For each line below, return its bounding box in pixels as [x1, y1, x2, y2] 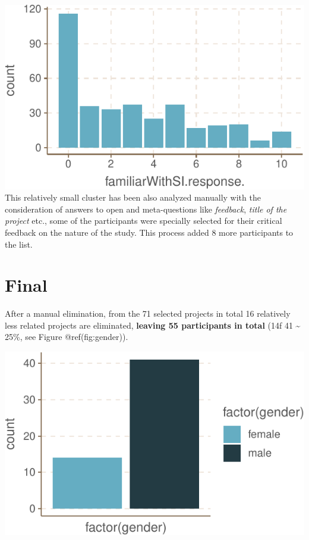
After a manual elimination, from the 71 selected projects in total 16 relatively [5, 307, 291, 320]
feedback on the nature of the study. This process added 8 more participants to [5, 226, 294, 238]
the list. [5, 238, 33, 250]
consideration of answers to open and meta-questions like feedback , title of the [5, 202, 287, 215]
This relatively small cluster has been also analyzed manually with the [5, 191, 261, 204]
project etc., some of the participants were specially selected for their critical [5, 214, 282, 227]
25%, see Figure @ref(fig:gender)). [5, 330, 128, 343]
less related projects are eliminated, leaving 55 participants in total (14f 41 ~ [5, 319, 301, 331]
